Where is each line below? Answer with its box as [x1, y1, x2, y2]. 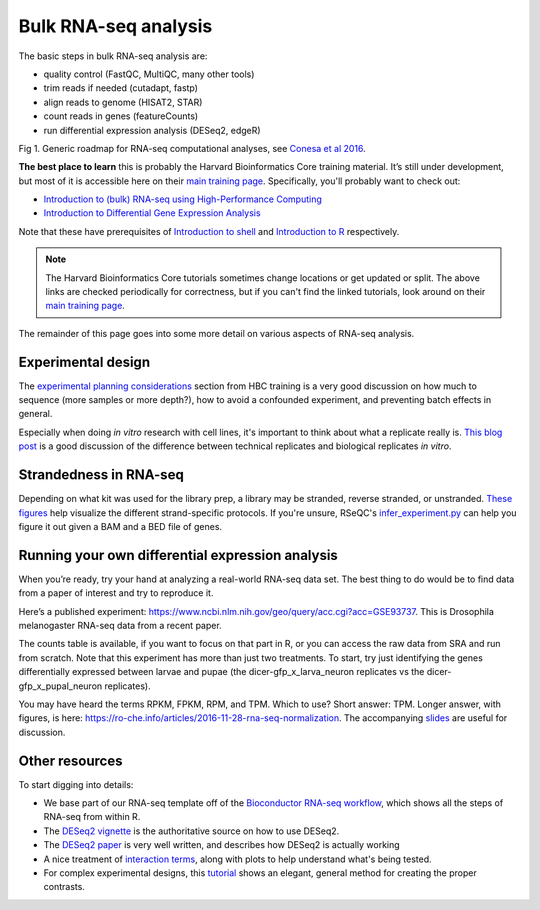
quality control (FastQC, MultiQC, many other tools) [43, 68, 255, 80]
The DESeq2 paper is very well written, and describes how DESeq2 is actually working [43, 839, 400, 851]
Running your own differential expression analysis [18, 546, 339, 564]
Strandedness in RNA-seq [18, 466, 184, 484]
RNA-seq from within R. [43, 811, 141, 823]
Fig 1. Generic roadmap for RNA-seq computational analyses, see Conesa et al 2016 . [18, 142, 367, 154]
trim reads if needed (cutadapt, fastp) [43, 82, 199, 94]
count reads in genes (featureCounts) [43, 110, 199, 122]
